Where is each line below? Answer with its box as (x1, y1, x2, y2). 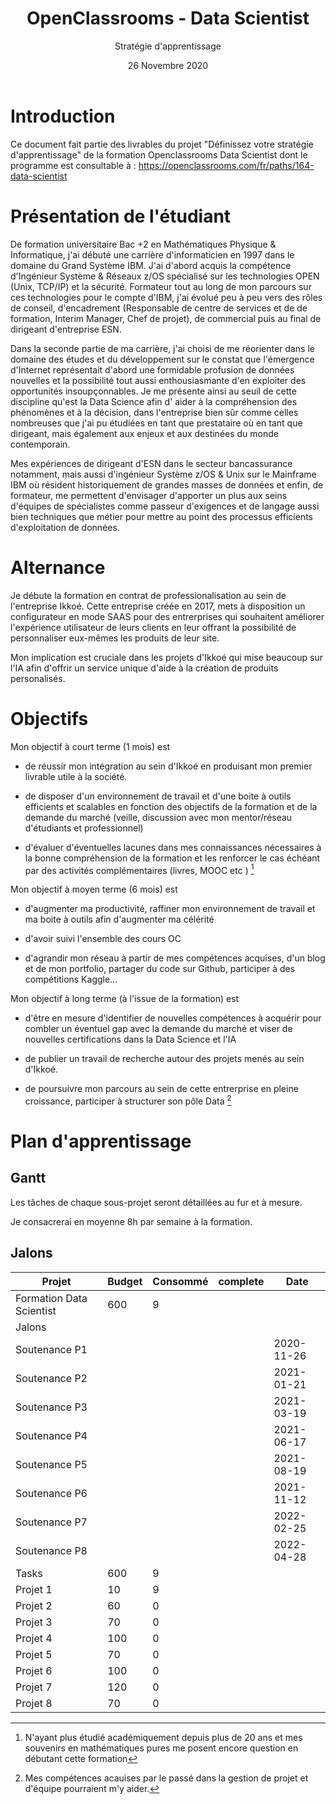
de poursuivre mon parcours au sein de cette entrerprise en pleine (24, 1083, 299, 1095)
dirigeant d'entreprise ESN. (10, 323, 122, 335)
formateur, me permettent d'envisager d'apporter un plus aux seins (10, 489, 288, 501)
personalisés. (10, 672, 66, 684)
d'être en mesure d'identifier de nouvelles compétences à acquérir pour (24, 1012, 322, 1024)
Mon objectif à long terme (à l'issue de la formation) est (10, 993, 240, 1005)
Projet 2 (15, 1598, 53, 1612)
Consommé (152, 1274, 209, 1288)
